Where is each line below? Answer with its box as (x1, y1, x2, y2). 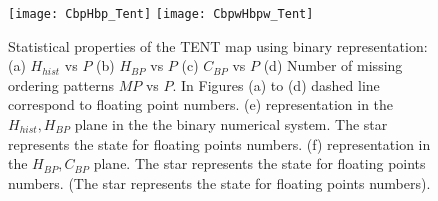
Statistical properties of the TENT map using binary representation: (8, 35, 428, 56)
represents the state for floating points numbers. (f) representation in (8, 133, 431, 154)
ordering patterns (8, 74, 114, 95)
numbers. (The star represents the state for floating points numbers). (8, 172, 431, 193)
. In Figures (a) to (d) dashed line (172, 74, 380, 95)
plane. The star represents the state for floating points (93, 153, 426, 174)
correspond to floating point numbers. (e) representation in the (8, 94, 394, 115)
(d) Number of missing (263, 55, 403, 76)
